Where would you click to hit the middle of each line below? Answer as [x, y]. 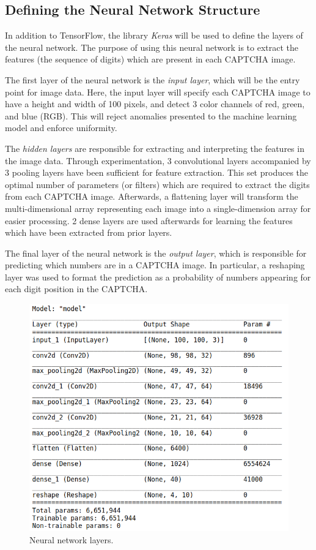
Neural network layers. [72, 539]
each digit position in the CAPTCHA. [76, 289]
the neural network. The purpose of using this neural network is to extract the [152, 47]
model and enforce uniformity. [61, 128]
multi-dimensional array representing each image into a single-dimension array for [158, 208]
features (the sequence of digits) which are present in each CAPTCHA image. [150, 59]
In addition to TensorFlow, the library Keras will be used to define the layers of [154, 35]
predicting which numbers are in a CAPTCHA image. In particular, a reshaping [155, 265]
